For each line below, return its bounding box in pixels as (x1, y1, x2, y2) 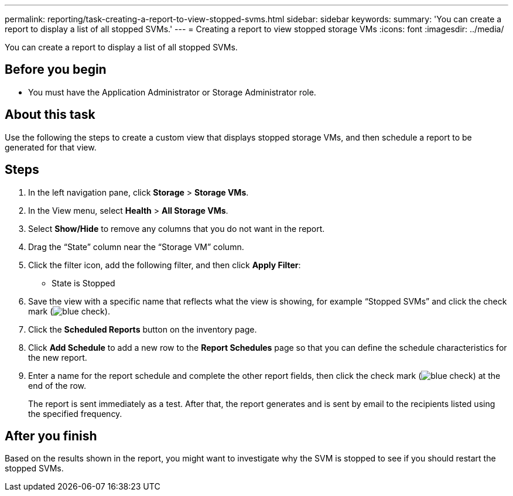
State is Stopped (52, 278, 115, 288)
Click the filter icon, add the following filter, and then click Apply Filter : (28, 259, 301, 270)
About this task (5, 107, 95, 122)
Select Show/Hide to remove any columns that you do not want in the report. (28, 223, 325, 234)
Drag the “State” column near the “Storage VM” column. (28, 241, 244, 252)
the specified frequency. (28, 408, 122, 419)
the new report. (28, 352, 87, 362)
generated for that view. (5, 142, 97, 152)
